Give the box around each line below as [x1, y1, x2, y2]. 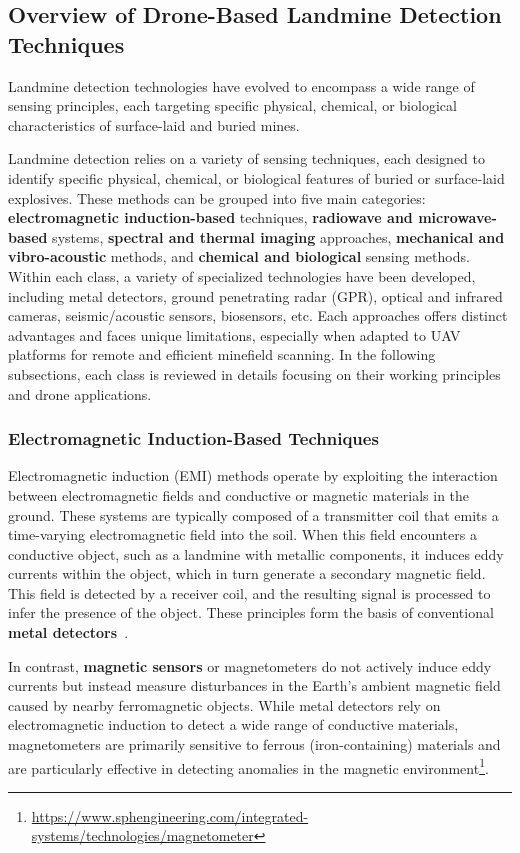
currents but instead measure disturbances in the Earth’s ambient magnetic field [8, 675, 501, 696]
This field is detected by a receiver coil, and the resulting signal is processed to [8, 582, 491, 603]
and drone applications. [8, 383, 152, 404]
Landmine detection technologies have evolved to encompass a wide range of [8, 75, 475, 96]
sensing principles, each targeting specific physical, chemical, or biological [8, 95, 457, 116]
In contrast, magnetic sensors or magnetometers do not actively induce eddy [8, 655, 492, 676]
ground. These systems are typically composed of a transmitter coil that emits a [8, 504, 499, 525]
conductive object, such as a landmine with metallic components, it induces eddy [8, 543, 504, 564]
